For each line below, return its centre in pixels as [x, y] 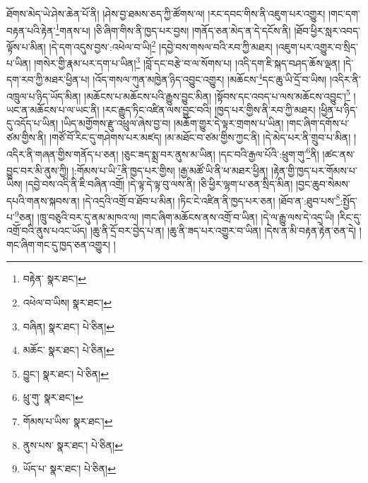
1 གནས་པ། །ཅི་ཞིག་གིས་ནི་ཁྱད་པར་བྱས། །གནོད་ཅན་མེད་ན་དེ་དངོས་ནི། [173, 29]
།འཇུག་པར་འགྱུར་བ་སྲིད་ [317, 46]
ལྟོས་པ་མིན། [26, 46]
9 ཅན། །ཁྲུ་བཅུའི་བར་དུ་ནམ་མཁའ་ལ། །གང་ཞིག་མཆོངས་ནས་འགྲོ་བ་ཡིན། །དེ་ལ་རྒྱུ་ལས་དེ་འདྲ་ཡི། [174, 215]
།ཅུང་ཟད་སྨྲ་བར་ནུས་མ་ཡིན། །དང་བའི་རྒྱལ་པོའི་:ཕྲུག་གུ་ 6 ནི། [220, 153]
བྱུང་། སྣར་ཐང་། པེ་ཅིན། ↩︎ [66, 373]
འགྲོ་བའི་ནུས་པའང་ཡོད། [47, 231]
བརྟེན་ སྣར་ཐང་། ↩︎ [55, 279]
